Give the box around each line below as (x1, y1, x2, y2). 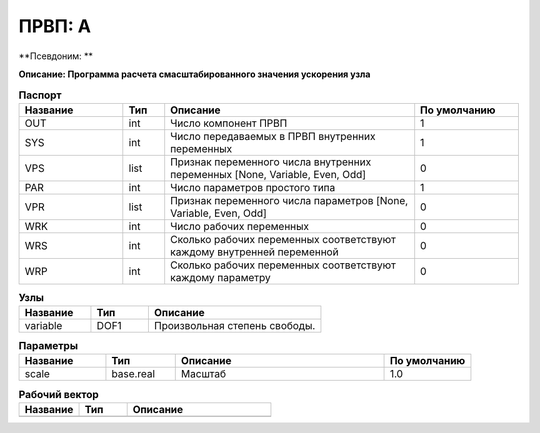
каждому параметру (170, 270, 271, 284)
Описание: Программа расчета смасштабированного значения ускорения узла (18, 68, 371, 80)
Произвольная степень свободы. (153, 319, 316, 333)
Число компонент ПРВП (170, 116, 288, 130)
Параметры (18, 339, 79, 353)
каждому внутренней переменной (170, 245, 339, 259)
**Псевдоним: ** (18, 50, 94, 62)
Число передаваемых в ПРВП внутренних (170, 129, 376, 143)
